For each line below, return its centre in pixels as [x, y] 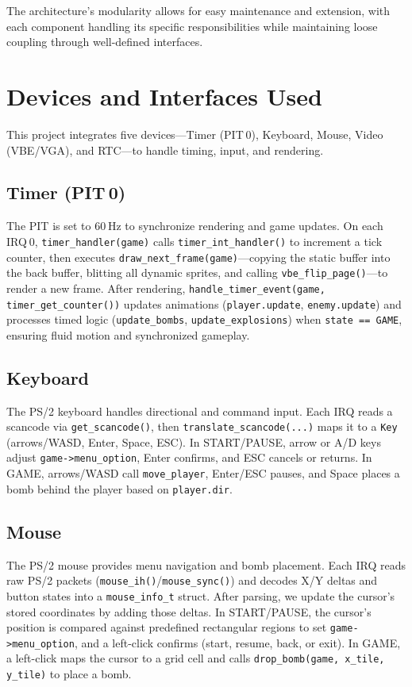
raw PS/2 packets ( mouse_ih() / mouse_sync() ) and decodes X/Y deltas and [192, 580]
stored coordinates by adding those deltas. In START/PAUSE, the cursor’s [189, 611]
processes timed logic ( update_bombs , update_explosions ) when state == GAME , [204, 319]
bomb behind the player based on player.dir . [119, 488]
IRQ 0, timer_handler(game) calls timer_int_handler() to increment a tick [194, 241]
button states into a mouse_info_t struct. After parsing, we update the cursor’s [201, 595]
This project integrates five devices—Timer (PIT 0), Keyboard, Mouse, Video [195, 134]
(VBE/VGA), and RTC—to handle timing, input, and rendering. [165, 150]
